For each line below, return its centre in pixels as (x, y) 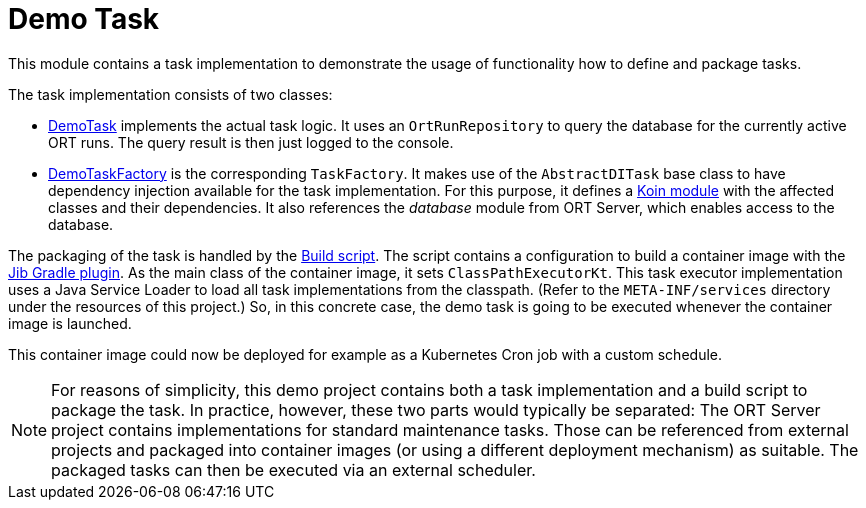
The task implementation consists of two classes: (170, 94)
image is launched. (70, 323)
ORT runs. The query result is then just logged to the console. (251, 142)
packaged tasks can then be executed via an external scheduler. (293, 469)
